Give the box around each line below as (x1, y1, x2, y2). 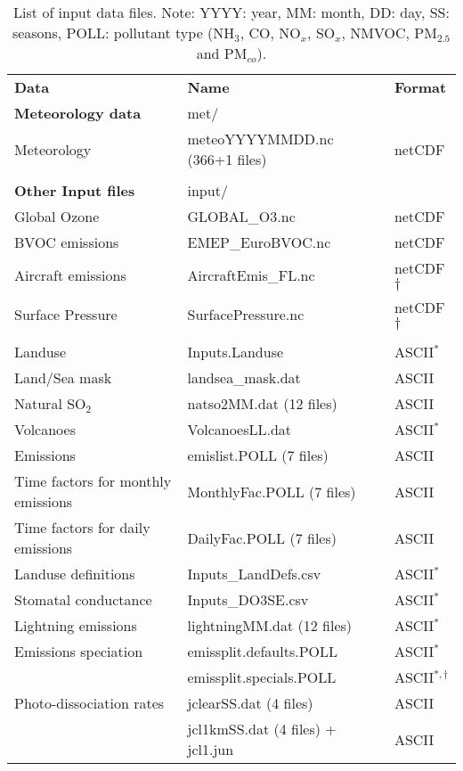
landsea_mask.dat (187, 367, 301, 388)
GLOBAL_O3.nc (187, 206, 296, 226)
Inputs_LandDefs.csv (187, 563, 321, 584)
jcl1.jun (187, 739, 234, 759)
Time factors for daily (14, 517, 150, 537)
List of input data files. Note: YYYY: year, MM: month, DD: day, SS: (13, 2, 450, 22)
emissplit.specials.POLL (187, 667, 337, 687)
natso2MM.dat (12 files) (187, 393, 337, 414)
